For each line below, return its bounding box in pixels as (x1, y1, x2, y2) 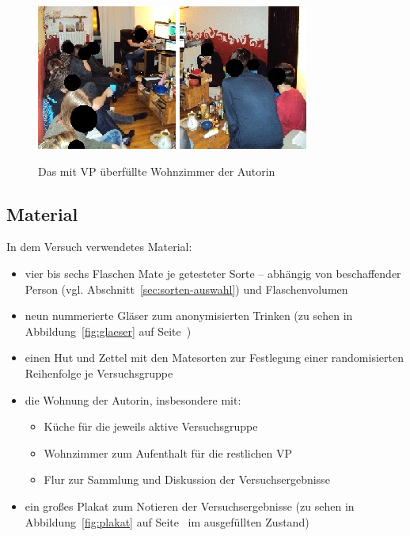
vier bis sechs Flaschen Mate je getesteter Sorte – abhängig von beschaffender (25, 264, 401, 281)
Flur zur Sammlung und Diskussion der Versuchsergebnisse (44, 471, 330, 488)
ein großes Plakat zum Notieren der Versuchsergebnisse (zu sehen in (25, 497, 355, 514)
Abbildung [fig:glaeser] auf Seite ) (25, 322, 192, 339)
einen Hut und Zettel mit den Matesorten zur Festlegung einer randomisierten (25, 349, 404, 366)
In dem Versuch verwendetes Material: (6, 238, 192, 255)
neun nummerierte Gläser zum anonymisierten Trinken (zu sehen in (25, 307, 353, 324)
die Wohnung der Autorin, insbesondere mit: (25, 391, 241, 408)
